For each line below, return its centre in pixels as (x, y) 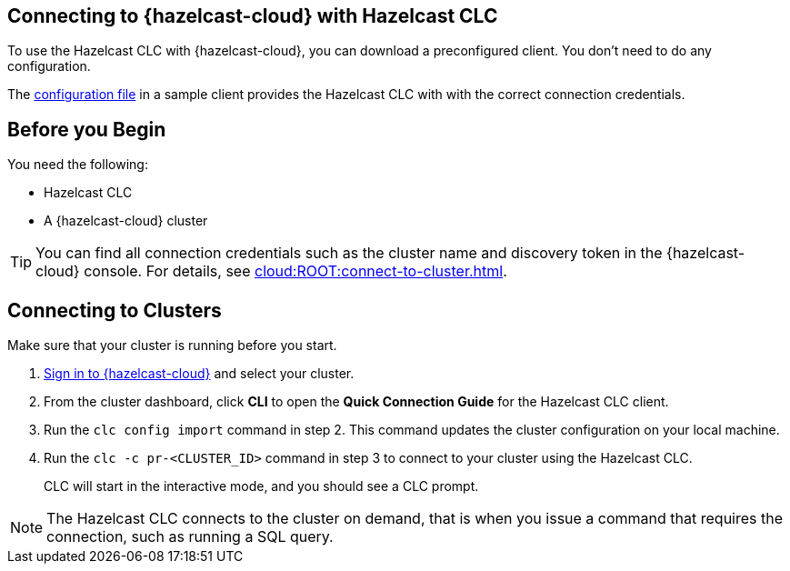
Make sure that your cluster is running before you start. (172, 346)
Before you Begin (87, 129)
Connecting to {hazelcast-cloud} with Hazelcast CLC (253, 16)
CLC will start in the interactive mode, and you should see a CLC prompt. (261, 486)
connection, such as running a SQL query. (190, 537)
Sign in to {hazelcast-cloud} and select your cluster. (199, 374)
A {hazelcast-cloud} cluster (126, 221)
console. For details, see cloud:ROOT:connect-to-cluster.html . (295, 271)
